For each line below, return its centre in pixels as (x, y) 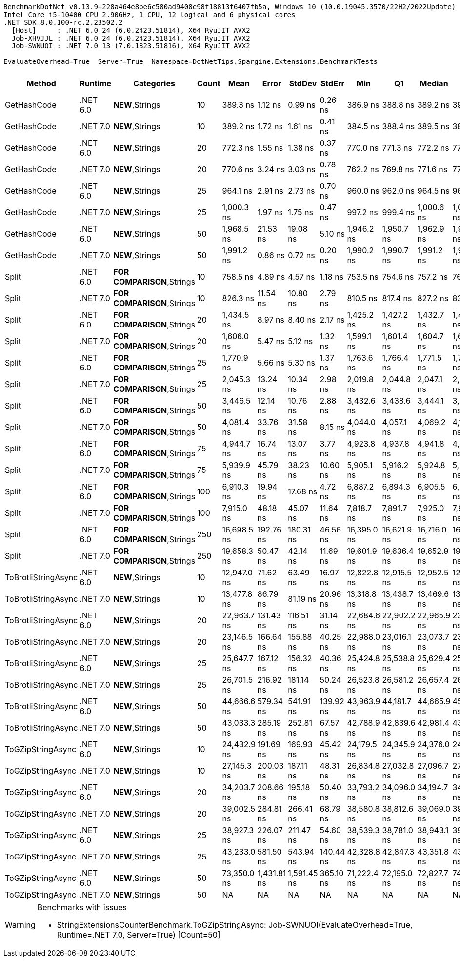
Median (434, 83)
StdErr (332, 83)
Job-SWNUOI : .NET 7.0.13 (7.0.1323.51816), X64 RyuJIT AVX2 (131, 46)
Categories (154, 83)
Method (41, 83)
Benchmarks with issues (82, 907)
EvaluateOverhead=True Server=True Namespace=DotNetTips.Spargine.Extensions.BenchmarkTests (191, 61)
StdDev (303, 83)
